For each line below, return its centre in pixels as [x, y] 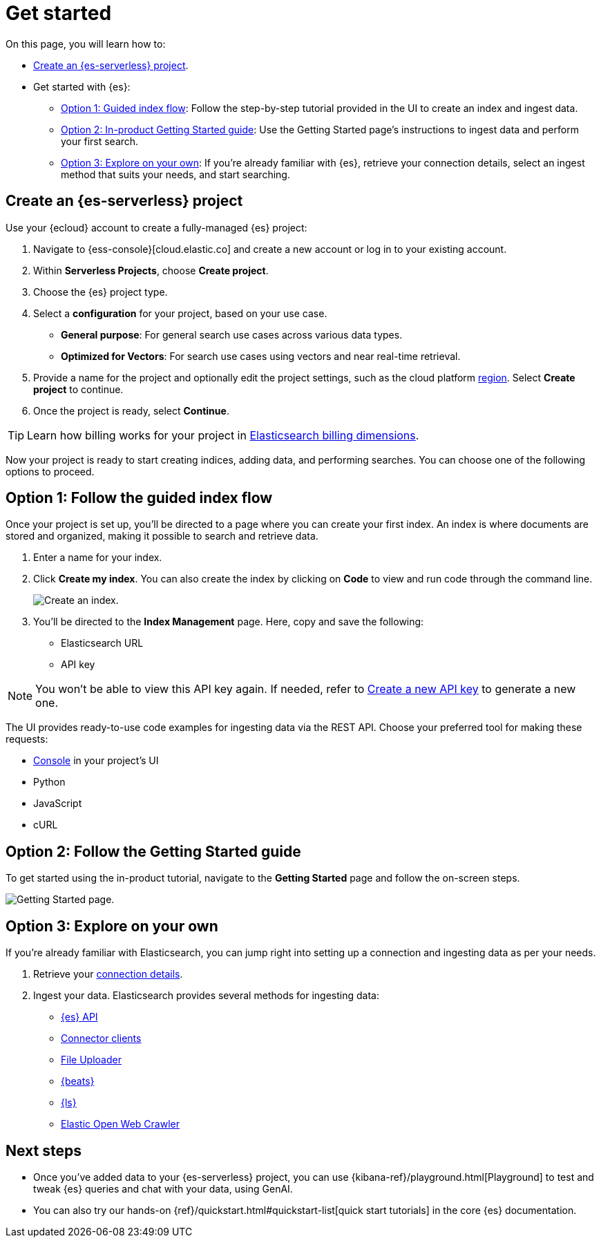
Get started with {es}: [82, 86]
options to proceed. [50, 471]
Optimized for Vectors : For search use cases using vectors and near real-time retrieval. [261, 356]
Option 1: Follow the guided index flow [139, 498]
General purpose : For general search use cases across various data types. [232, 334]
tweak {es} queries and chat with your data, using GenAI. [163, 1188]
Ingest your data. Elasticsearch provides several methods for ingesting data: [206, 996]
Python [49, 782]
